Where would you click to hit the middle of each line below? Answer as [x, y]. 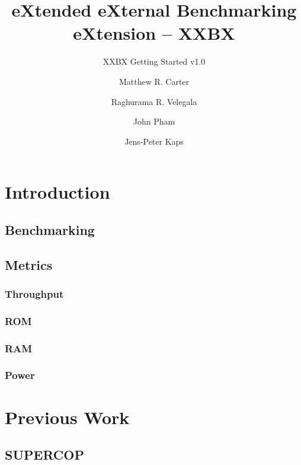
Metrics [29, 264]
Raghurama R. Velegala [154, 101]
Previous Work [67, 417]
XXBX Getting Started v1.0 [154, 61]
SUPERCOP [44, 455]
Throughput [34, 293]
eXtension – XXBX [154, 33]
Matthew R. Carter [154, 81]
